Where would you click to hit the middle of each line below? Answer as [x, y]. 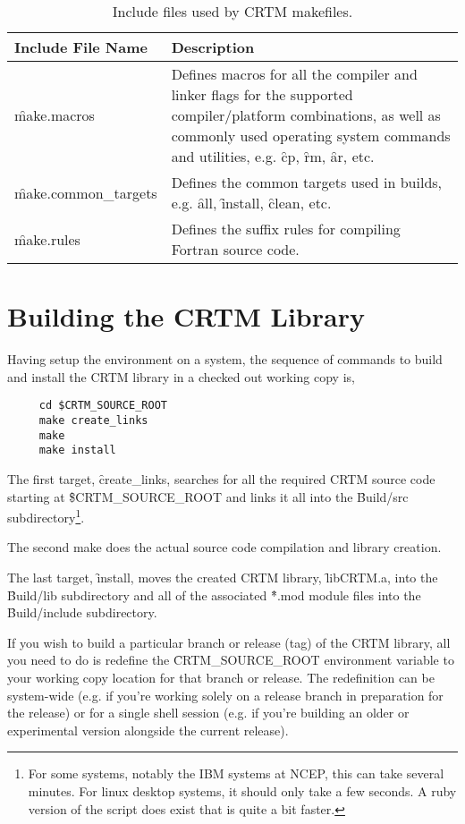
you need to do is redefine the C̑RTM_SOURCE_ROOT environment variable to [231, 660]
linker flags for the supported [262, 94]
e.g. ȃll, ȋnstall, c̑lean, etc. [251, 203]
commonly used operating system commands [311, 136]
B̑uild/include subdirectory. [82, 612]
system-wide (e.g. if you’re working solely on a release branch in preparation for [225, 695]
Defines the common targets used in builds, [307, 182]
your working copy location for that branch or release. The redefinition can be [221, 677]
